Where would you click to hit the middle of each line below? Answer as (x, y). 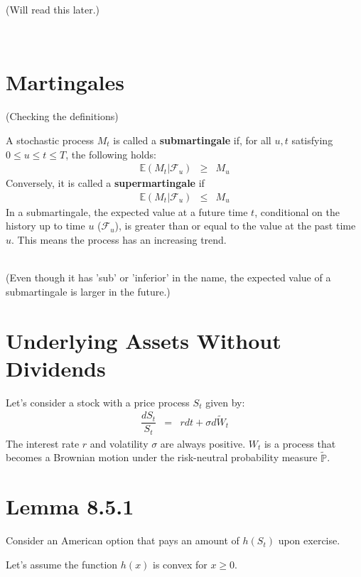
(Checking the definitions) (62, 116)
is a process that (300, 443)
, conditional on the (297, 211)
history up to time (45, 226)
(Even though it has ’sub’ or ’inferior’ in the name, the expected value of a (168, 277)
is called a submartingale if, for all (192, 140)
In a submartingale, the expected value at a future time (127, 211)
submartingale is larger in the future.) (88, 291)
